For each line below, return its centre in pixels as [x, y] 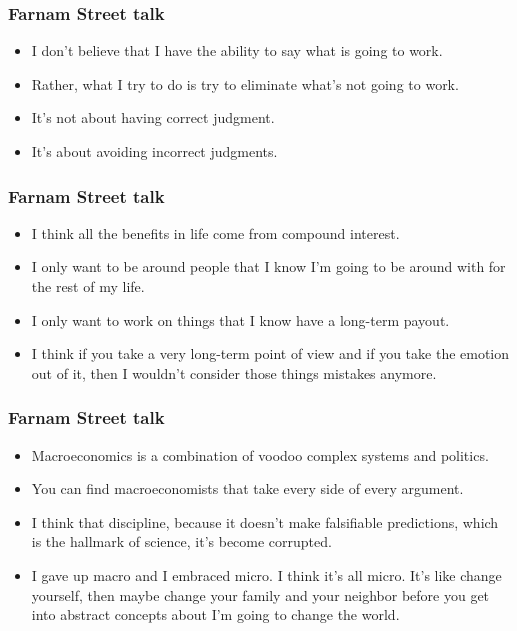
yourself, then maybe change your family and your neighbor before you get [260, 594]
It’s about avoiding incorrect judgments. [154, 151]
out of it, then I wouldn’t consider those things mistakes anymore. [234, 372]
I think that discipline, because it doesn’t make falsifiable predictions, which [265, 521]
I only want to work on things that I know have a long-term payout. [240, 319]
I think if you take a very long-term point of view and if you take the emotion [270, 353]
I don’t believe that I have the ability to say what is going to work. [237, 50]
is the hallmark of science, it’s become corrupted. [181, 541]
